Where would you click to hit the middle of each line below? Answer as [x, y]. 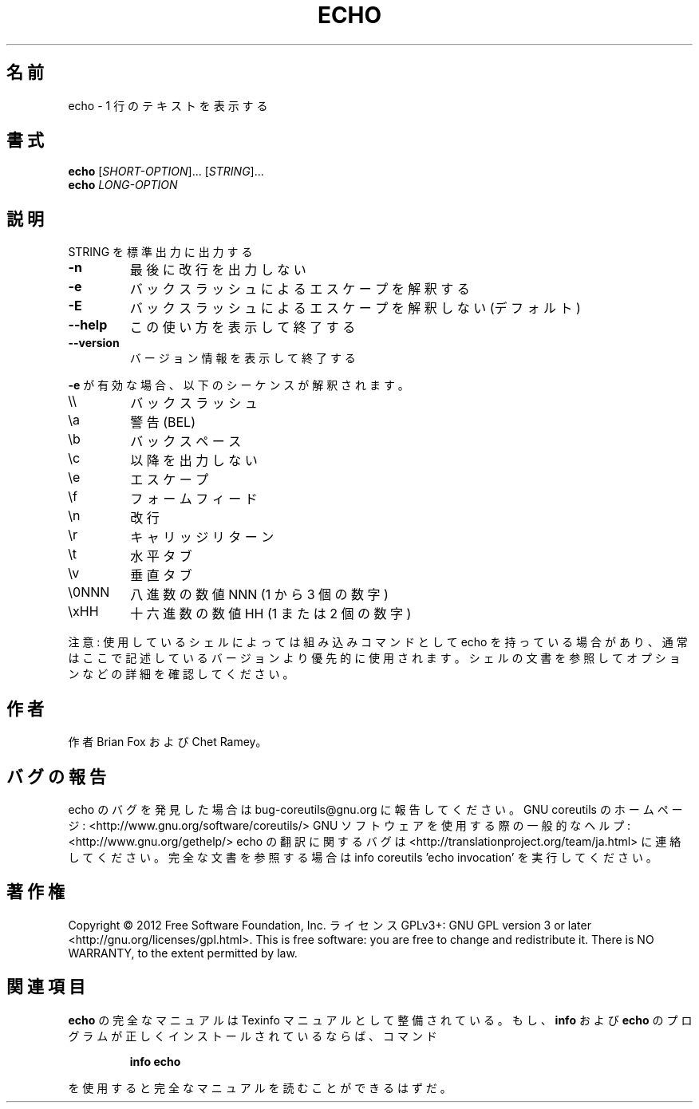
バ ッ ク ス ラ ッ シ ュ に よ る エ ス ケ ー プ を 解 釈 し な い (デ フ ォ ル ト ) [355, 308]
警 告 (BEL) [163, 422]
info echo [155, 1061]
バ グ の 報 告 [56, 776]
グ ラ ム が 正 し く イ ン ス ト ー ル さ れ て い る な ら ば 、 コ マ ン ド [253, 1036]
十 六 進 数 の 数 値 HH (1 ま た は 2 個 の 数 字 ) [271, 614]
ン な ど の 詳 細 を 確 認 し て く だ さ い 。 [181, 674]
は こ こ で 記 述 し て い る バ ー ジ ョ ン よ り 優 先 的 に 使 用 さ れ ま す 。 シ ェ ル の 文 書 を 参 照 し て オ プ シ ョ [374, 658]
